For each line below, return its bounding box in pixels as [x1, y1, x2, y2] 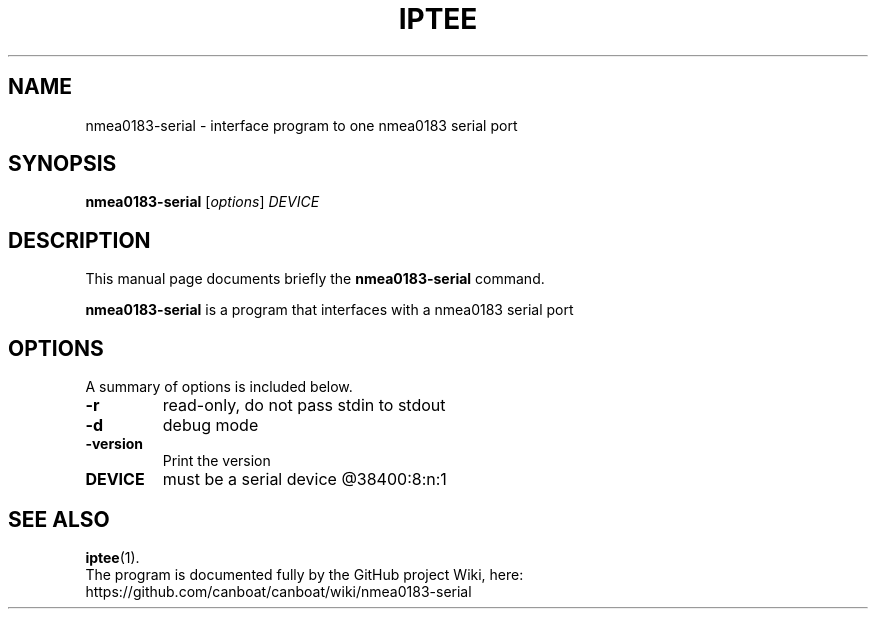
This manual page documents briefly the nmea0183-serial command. [85, 270, 545, 288]
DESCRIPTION [8, 227, 151, 253]
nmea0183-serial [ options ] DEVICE [85, 193, 320, 211]
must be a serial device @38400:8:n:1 [162, 469, 447, 490]
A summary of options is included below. [85, 378, 353, 396]
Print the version [162, 452, 271, 470]
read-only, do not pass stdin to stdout [162, 395, 446, 416]
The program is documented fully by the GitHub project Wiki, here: [85, 565, 524, 583]
